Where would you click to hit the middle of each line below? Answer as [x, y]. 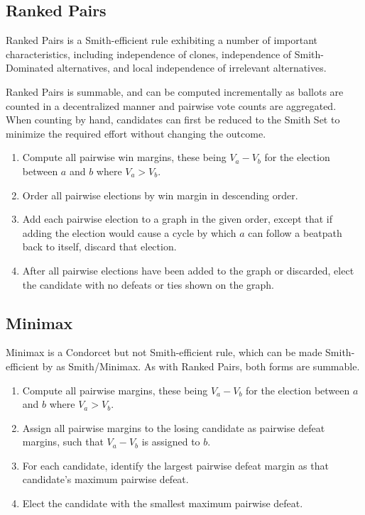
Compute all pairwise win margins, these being [124, 157]
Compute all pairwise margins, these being [115, 390]
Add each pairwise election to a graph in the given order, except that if [177, 219]
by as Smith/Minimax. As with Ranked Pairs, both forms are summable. [201, 366]
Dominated [30, 68]
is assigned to [171, 442]
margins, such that [63, 442]
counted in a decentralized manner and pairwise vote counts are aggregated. [171, 105]
